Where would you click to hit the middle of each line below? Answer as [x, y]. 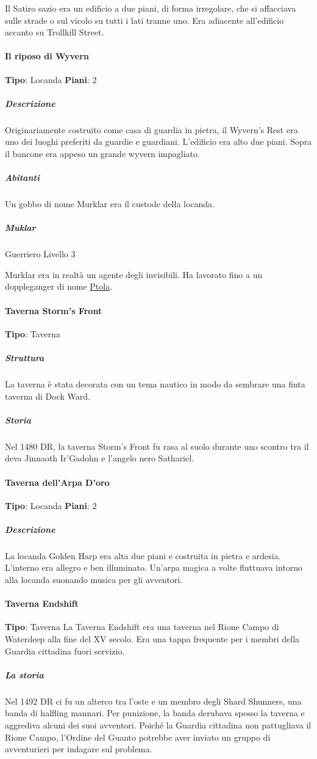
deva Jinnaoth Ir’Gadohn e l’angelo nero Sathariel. [100, 458]
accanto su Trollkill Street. [55, 32]
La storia [24, 674]
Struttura [25, 358]
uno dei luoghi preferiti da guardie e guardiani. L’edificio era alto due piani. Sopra [158, 141]
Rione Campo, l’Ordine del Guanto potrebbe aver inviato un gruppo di [138, 737]
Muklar [20, 228]
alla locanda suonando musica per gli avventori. [94, 580]
